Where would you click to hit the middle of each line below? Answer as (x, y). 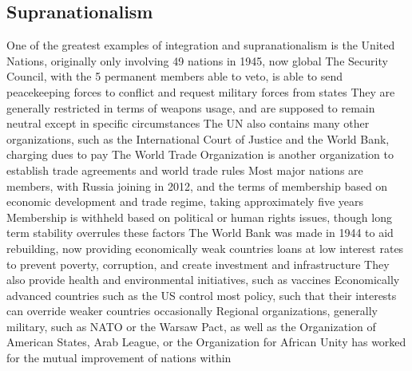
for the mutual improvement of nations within (119, 358)
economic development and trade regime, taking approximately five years (185, 201)
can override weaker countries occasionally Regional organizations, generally (192, 311)
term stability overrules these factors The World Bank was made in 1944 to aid (200, 233)
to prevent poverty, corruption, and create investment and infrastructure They (198, 264)
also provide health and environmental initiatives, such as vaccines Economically (203, 280)
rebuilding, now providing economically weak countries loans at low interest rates (205, 248)
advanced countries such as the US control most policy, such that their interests (202, 295)
